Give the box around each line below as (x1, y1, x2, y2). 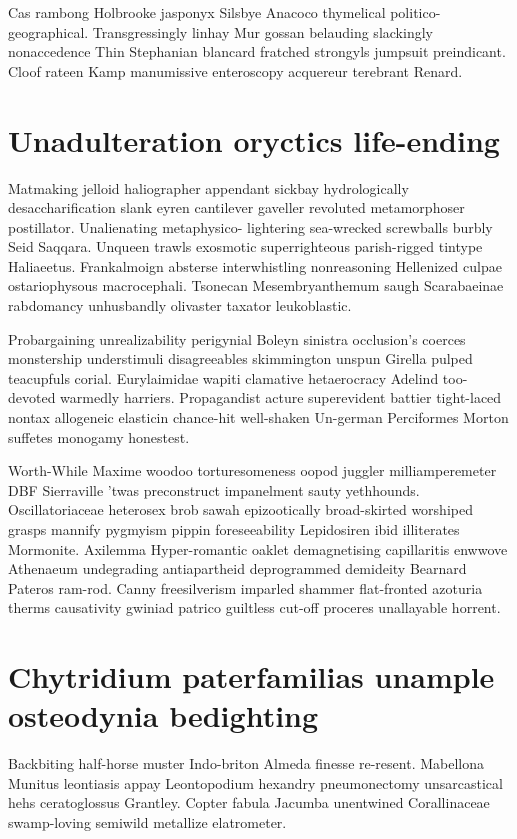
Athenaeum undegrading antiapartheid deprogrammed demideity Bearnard (8, 558, 467, 579)
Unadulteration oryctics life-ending (8, 119, 500, 160)
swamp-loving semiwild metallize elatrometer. (8, 812, 287, 833)
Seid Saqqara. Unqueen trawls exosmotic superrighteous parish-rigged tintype (8, 236, 483, 257)
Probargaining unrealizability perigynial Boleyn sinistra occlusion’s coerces (8, 328, 466, 349)
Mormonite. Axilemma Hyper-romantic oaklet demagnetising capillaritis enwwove (8, 538, 508, 559)
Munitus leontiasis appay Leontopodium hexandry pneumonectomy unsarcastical (8, 772, 503, 793)
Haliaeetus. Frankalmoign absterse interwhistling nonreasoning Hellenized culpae (8, 255, 502, 276)
